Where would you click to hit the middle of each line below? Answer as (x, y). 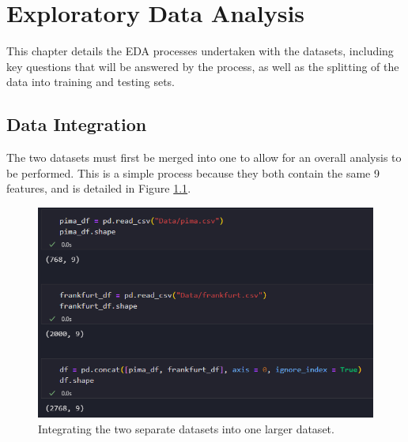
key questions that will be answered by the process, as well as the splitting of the (203, 66)
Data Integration (77, 124)
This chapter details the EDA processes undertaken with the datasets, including (200, 51)
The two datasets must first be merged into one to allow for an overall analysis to (204, 157)
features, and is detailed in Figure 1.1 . (99, 188)
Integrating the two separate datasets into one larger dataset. (186, 428)
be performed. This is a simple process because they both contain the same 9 (193, 172)
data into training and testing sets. (91, 82)
